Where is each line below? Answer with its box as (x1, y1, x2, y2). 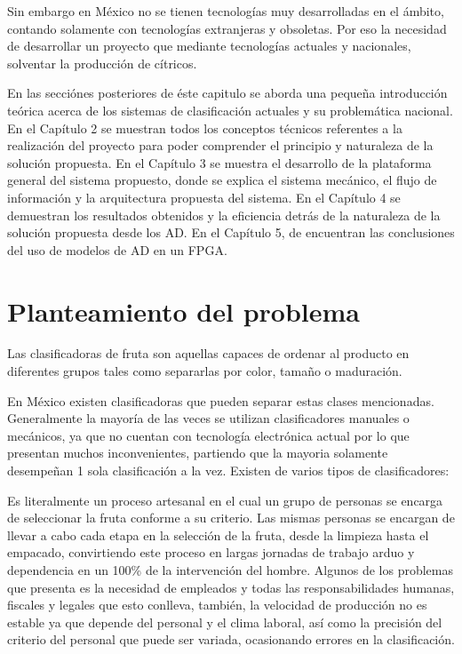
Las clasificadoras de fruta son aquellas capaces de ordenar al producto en (7, 344, 410, 363)
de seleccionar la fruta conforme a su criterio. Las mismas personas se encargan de (7, 508, 455, 527)
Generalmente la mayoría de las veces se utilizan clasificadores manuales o (7, 409, 410, 427)
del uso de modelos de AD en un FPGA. (7, 240, 227, 259)
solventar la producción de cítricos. (7, 53, 197, 72)
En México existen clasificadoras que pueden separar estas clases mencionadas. (7, 391, 434, 410)
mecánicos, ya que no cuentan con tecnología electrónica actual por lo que (7, 426, 410, 444)
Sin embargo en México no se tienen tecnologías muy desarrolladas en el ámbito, (7, 2, 444, 20)
